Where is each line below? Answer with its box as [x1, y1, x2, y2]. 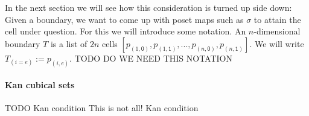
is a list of [50, 37, 88, 50]
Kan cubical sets [5, 79, 75, 91]
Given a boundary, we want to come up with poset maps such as [5, 13, 244, 25]
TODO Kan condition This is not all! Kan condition [5, 101, 199, 114]
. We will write [249, 37, 304, 50]
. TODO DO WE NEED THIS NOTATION [69, 51, 232, 64]
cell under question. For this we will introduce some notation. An [5, 25, 246, 37]
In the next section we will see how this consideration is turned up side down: [5, 1, 292, 13]
